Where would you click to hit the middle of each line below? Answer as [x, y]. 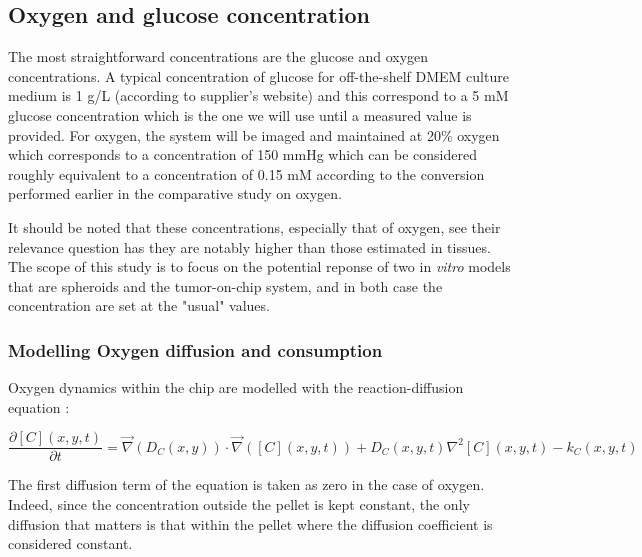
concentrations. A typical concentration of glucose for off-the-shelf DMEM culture [258, 75]
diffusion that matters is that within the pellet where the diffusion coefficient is [250, 523]
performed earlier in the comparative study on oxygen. [175, 193]
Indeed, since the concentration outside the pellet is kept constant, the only [239, 503]
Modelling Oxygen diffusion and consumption [195, 349]
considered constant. [70, 543]
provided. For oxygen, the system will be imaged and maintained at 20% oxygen [254, 134]
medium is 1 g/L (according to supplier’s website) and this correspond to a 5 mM [258, 95]
